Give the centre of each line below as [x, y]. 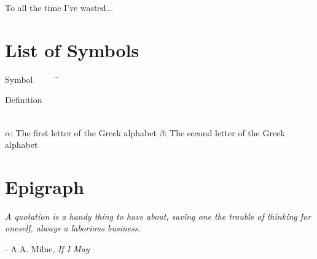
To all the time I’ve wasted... [59, 7]
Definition [24, 100]
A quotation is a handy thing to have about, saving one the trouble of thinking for [158, 216]
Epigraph [45, 186]
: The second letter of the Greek [225, 132]
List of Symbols [72, 49]
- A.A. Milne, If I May [47, 249]
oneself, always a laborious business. [73, 228]
